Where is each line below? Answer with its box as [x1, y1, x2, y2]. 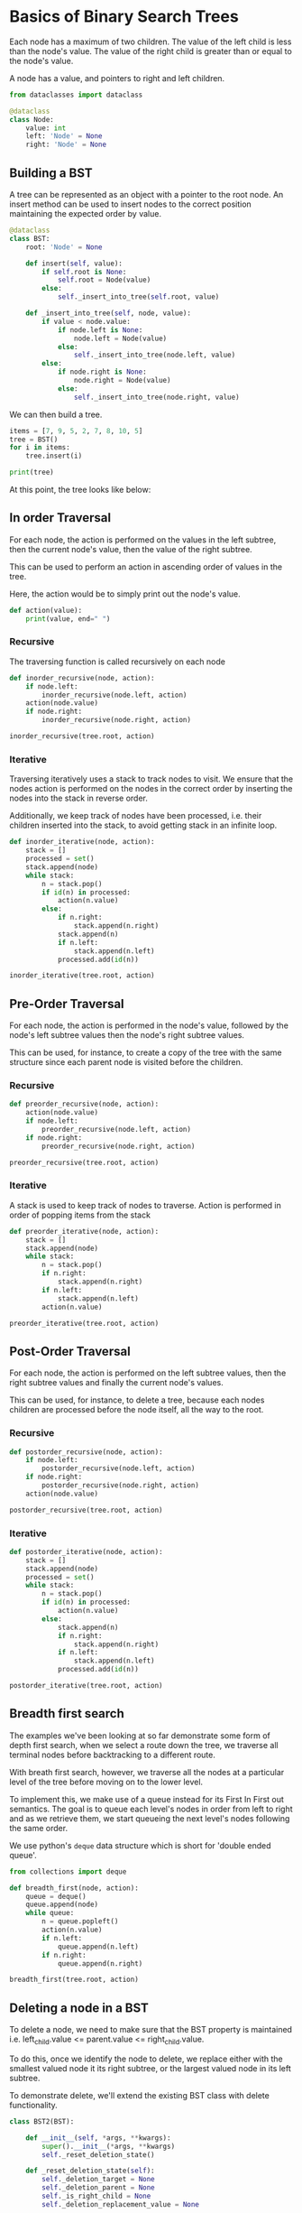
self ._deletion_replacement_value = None [41, 2199, 200, 2208]
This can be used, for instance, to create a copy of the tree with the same [9, 1047, 282, 1058]
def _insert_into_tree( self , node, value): [25, 309, 192, 318]
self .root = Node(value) [57, 275, 151, 285]
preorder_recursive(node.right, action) [41, 1142, 196, 1151]
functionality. [9, 2099, 59, 2110]
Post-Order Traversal [9, 1343, 131, 1359]
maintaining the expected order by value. [9, 208, 162, 218]
